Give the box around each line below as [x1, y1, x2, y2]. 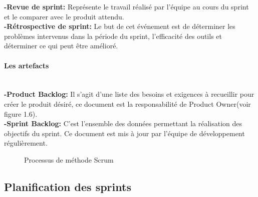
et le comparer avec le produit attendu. [4, 11, 124, 21]
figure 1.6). [4, 108, 38, 119]
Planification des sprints [4, 179, 131, 194]
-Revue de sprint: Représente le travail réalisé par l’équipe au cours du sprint [4, 1, 249, 11]
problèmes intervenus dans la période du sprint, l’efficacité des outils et [4, 30, 222, 41]
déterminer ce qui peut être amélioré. [4, 40, 118, 51]
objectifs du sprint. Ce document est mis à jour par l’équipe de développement [4, 128, 245, 138]
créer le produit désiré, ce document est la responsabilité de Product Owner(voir [4, 98, 251, 109]
